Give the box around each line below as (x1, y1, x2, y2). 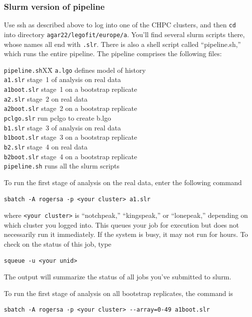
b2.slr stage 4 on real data (4, 142, 88, 152)
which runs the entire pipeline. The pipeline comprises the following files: (4, 48, 222, 59)
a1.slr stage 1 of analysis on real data (4, 74, 121, 85)
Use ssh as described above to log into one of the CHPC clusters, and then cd (4, 20, 236, 30)
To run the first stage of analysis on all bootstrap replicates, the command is (4, 288, 233, 298)
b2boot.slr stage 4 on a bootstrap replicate (4, 151, 137, 161)
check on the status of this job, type (4, 239, 112, 249)
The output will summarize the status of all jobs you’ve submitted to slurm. (4, 272, 232, 282)
